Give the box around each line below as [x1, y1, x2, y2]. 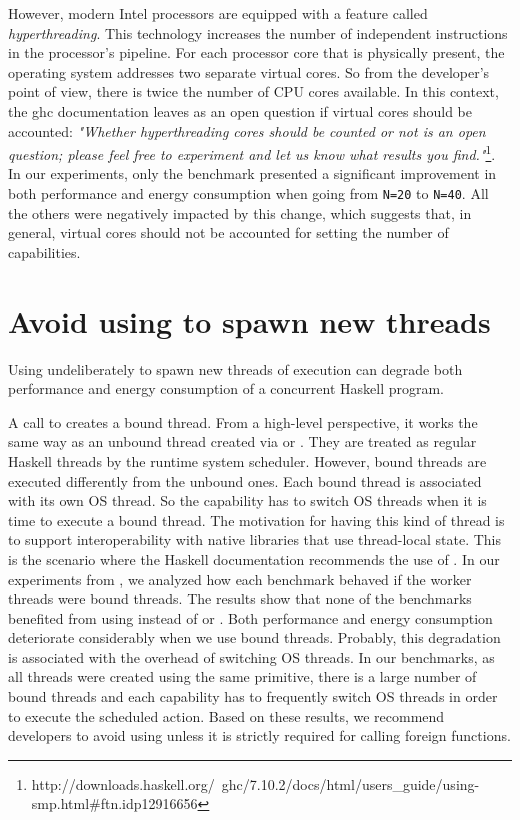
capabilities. [8, 241, 81, 262]
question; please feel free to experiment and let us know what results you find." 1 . [8, 141, 496, 164]
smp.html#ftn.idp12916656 [31, 793, 198, 814]
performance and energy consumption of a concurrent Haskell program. [8, 378, 445, 399]
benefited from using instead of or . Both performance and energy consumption [8, 607, 493, 628]
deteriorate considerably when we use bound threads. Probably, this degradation [8, 627, 501, 648]
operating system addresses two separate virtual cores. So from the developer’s [8, 61, 490, 82]
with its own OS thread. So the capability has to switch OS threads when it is [8, 490, 487, 511]
